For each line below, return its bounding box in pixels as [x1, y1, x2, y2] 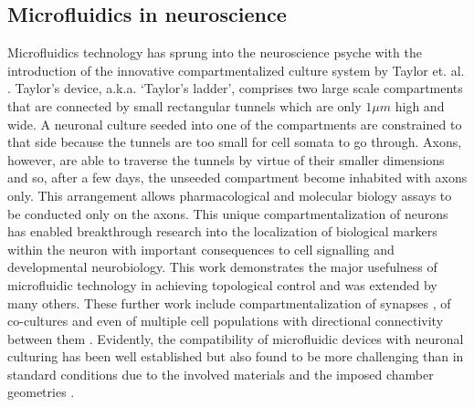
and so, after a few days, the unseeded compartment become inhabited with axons [7, 168, 468, 187]
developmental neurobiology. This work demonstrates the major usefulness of [7, 257, 437, 277]
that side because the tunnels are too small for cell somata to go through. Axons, [7, 132, 462, 151]
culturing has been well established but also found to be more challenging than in [7, 347, 464, 366]
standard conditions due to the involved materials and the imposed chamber [7, 364, 434, 383]
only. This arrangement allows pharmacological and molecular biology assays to [7, 185, 452, 204]
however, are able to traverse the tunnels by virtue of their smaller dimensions [7, 150, 445, 169]
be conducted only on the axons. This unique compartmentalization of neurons [7, 203, 448, 223]
